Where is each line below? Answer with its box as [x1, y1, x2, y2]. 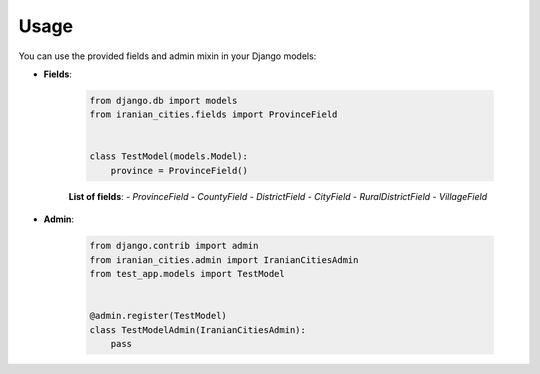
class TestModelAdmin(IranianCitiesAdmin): [89, 324, 307, 335]
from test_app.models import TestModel [89, 268, 285, 280]
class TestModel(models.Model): [89, 151, 249, 162]
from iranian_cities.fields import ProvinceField [89, 109, 338, 120]
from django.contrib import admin [89, 240, 259, 252]
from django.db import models [89, 95, 238, 106]
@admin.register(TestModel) [89, 310, 227, 322]
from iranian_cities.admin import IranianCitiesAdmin [89, 254, 359, 265]
